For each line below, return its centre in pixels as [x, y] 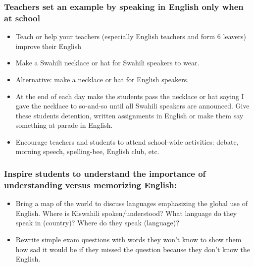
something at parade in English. [64, 125]
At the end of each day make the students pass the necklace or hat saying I [130, 96]
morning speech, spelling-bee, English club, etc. [87, 151]
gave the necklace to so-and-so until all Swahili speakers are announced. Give [132, 106]
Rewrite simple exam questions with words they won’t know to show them [128, 239]
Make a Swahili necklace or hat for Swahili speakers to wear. [107, 63]
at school [22, 18]
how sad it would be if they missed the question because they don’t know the [133, 249]
